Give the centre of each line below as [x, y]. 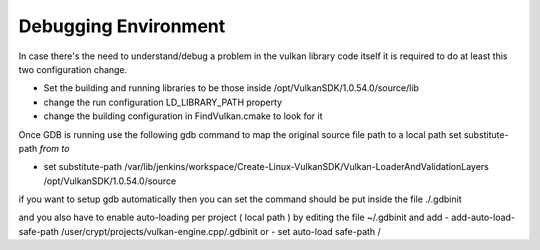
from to [54, 148]
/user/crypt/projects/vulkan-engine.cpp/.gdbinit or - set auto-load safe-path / [221, 231]
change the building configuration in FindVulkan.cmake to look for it [183, 116]
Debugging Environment [122, 26]
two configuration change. [73, 69]
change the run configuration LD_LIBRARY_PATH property [163, 102]
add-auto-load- [483, 217]
